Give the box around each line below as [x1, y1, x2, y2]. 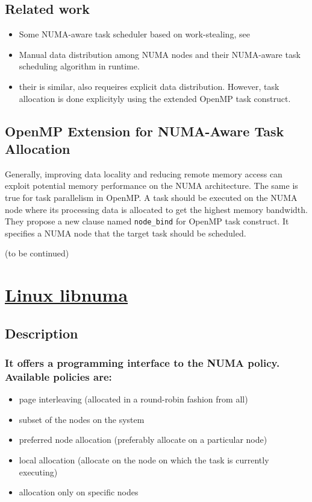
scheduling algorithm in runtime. [19, 60, 140, 72]
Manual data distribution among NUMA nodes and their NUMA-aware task [19, 48, 301, 60]
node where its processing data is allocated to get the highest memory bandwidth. [5, 203, 308, 215]
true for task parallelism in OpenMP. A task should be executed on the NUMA [5, 191, 298, 203]
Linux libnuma [5, 282, 128, 307]
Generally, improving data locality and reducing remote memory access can [5, 167, 282, 180]
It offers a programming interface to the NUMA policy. [5, 355, 280, 370]
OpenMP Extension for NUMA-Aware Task [5, 121, 284, 140]
